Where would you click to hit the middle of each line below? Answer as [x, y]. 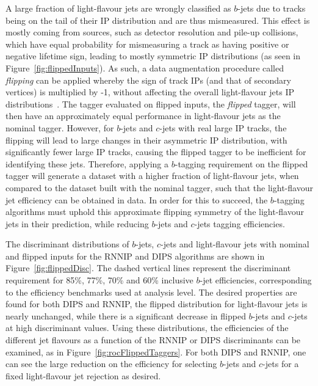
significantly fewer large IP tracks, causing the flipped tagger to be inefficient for [156, 152]
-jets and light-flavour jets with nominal [235, 244]
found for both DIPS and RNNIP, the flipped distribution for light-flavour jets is [157, 304]
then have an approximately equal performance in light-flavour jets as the [143, 116]
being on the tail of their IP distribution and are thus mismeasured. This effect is [158, 20]
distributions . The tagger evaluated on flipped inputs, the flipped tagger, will [151, 104]
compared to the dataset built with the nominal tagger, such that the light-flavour [159, 187]
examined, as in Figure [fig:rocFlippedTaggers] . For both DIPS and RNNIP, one [156, 351]
